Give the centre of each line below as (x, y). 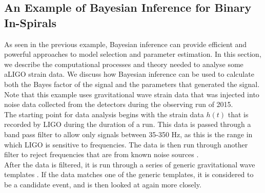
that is (238, 114)
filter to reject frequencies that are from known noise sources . (101, 154)
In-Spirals (30, 22)
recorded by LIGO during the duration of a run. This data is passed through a (128, 124)
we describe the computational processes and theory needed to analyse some (124, 64)
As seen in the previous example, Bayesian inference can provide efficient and (126, 44)
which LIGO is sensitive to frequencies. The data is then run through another (126, 144)
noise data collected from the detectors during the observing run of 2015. (119, 104)
